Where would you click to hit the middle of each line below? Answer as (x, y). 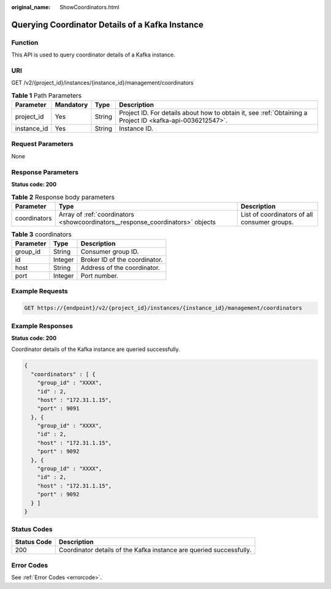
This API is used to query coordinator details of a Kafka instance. (93, 55)
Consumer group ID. (110, 252)
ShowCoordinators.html (89, 7)
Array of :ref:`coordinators (96, 214)
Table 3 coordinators (41, 234)
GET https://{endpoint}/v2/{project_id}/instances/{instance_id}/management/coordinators (163, 308)
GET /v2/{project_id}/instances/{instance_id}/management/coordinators (103, 83)
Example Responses (42, 326)
